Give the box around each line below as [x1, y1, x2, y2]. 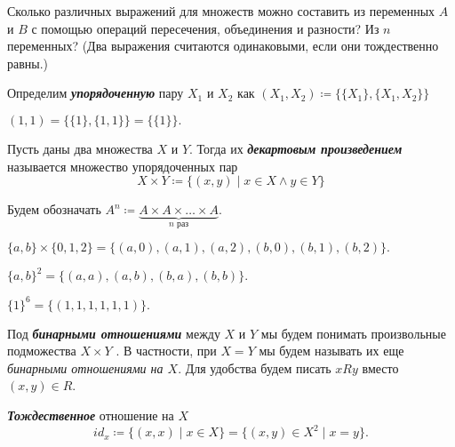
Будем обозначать [7, 200, 101, 219]
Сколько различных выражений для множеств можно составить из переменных [7, 2, 435, 20]
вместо [362, 358, 399, 377]
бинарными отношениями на [7, 358, 164, 377]
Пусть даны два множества [7, 139, 153, 157]
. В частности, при [116, 341, 217, 360]
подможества [7, 341, 76, 360]
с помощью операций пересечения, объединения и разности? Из [31, 19, 379, 37]
